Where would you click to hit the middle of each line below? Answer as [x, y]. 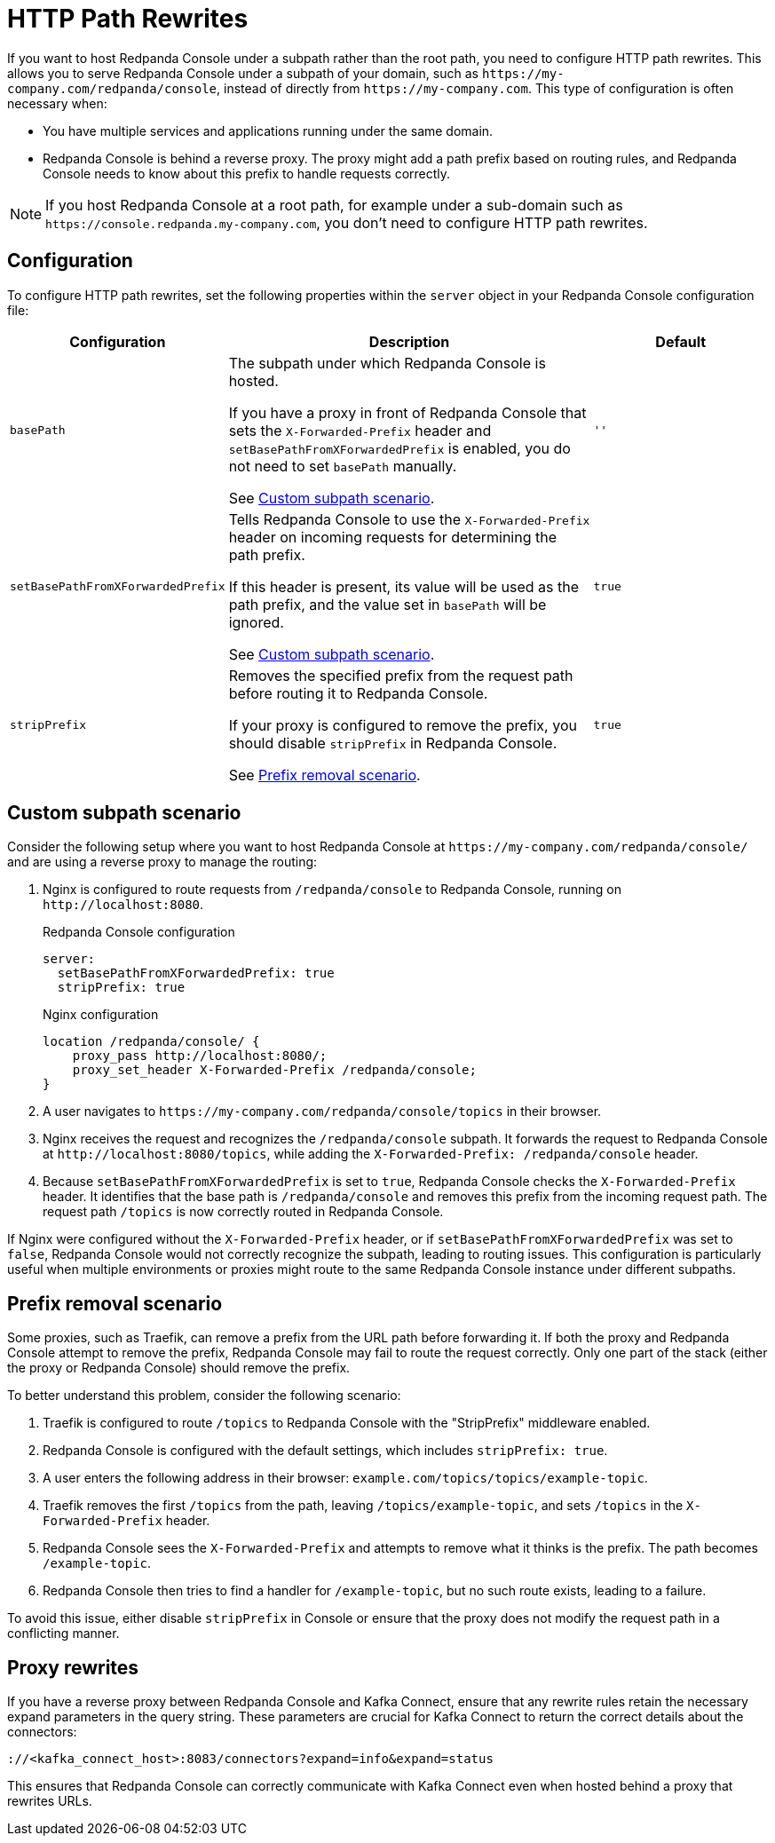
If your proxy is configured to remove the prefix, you [403, 725]
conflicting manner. [63, 1633]
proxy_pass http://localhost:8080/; [200, 1056]
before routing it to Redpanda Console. [358, 693]
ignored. [256, 622]
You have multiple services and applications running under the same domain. [268, 131]
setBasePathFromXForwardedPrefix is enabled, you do [399, 448]
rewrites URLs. [50, 1801]
